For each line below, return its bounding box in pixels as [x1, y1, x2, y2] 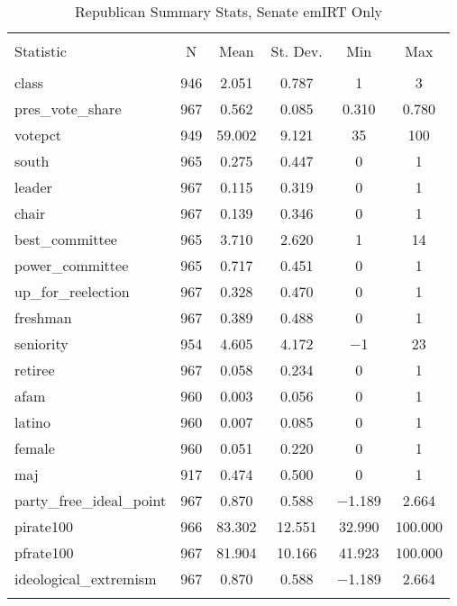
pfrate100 [14, 542, 74, 563]
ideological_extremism [14, 568, 157, 589]
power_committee [14, 255, 129, 276]
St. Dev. [270, 41, 323, 61]
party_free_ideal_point [14, 490, 167, 511]
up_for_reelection [14, 281, 130, 302]
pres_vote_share [14, 98, 122, 119]
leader [14, 176, 52, 197]
